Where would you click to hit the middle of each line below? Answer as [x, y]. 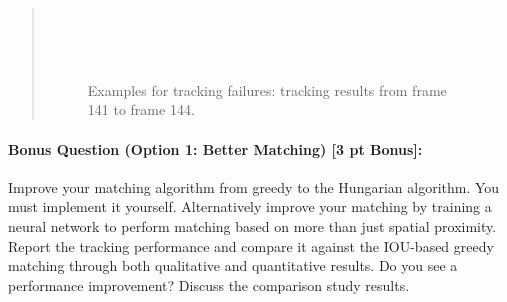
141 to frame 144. [141, 109]
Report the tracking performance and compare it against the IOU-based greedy [251, 245]
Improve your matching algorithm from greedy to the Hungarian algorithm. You [254, 186]
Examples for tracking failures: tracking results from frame [267, 89]
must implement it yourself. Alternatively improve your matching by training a [250, 206]
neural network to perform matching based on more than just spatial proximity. [252, 225]
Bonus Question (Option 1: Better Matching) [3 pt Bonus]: [215, 148]
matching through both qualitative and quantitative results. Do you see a [233, 265]
